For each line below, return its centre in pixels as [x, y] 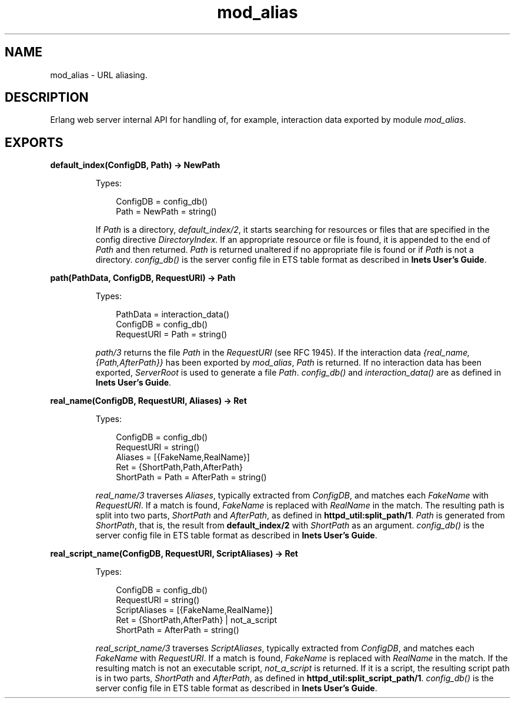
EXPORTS [34, 142]
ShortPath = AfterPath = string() [178, 630]
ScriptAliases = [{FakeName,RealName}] [194, 610]
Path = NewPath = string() [166, 212]
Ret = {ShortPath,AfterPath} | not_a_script [197, 620]
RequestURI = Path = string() [172, 334]
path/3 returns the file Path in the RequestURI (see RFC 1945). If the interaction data [258, 353]
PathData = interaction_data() [173, 314]
